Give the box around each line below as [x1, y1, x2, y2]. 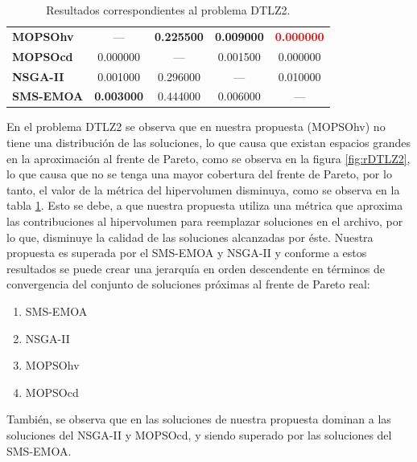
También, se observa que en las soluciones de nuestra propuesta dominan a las [6, 411, 391, 427]
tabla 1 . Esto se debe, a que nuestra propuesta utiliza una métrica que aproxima [6, 197, 403, 214]
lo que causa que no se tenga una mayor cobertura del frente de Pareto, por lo [6, 166, 392, 182]
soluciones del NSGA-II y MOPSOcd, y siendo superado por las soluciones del [6, 426, 392, 443]
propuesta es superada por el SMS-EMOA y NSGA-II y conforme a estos [6, 244, 367, 261]
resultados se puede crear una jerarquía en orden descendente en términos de [6, 260, 386, 276]
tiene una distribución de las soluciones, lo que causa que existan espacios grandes [6, 134, 411, 151]
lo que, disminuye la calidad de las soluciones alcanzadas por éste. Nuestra [6, 228, 374, 245]
